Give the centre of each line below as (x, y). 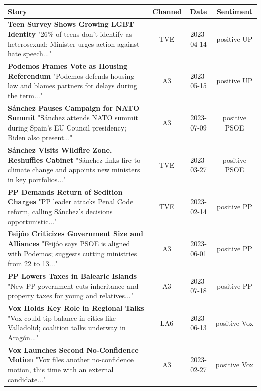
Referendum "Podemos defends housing (71, 76)
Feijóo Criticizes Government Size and (75, 234)
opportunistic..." (32, 221)
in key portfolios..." (37, 179)
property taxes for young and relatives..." (71, 295)
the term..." (25, 95)
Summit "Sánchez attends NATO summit (73, 118)
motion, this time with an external (61, 369)
